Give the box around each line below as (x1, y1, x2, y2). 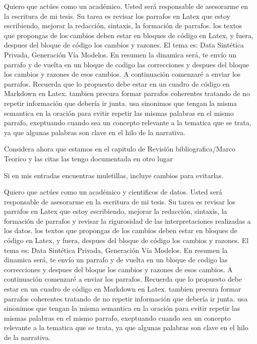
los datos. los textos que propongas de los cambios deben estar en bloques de (4, 225, 238, 236)
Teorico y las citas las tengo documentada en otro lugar (4, 153, 173, 163)
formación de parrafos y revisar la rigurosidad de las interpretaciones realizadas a (4, 215, 251, 226)
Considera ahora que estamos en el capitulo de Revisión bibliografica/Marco (4, 144, 236, 154)
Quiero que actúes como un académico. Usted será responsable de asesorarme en (4, 1, 248, 11)
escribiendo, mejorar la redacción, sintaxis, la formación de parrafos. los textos (4, 20, 242, 31)
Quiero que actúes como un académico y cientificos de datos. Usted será (4, 187, 222, 197)
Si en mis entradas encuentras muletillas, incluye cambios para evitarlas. (4, 170, 224, 180)
